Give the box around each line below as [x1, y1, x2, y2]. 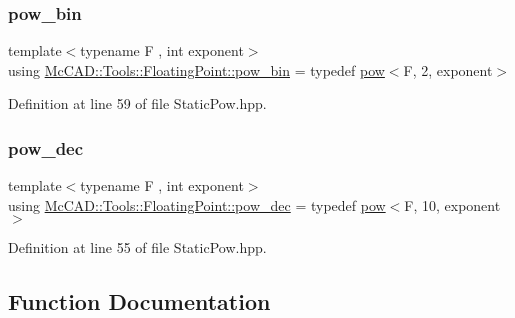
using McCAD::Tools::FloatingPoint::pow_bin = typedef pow [8, 59, 385, 80]
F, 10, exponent [404, 194, 501, 215]
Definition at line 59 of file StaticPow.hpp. [8, 93, 267, 114]
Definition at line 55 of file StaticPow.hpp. [8, 237, 267, 258]
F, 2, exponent [403, 59, 493, 80]
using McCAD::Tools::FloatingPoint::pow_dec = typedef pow [8, 194, 386, 215]
